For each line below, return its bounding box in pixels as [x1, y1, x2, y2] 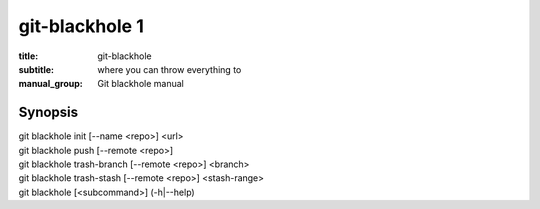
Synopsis [18, 104, 79, 121]
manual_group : [18, 78, 84, 90]
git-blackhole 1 [18, 15, 144, 37]
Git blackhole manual [97, 78, 184, 90]
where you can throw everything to [97, 63, 242, 75]
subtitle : [18, 63, 55, 75]
